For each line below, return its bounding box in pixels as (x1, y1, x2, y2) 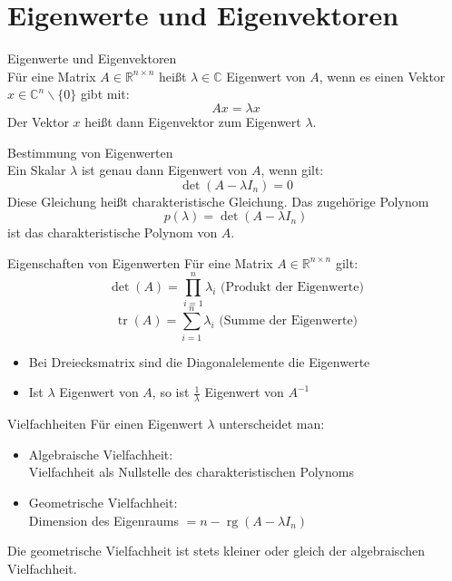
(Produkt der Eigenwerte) (220, 281, 364, 295)
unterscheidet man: (219, 414, 325, 433)
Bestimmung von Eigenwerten (7, 142, 173, 161)
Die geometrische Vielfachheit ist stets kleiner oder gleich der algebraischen (7, 541, 425, 560)
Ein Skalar (7, 160, 66, 179)
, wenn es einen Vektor (319, 66, 446, 85)
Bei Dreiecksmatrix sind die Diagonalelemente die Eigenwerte (28, 352, 370, 371)
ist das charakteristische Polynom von (7, 223, 218, 242)
